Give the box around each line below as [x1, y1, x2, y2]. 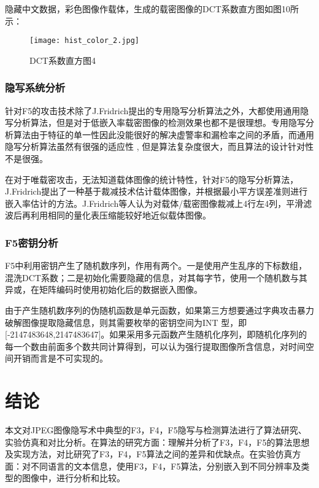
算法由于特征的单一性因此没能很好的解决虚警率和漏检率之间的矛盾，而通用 [13, 128, 314, 141]
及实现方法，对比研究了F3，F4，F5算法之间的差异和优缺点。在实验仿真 [5, 447, 293, 460]
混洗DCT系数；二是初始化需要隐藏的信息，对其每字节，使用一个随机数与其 [5, 271, 307, 284]
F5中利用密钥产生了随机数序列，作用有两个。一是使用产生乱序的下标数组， [5, 259, 307, 272]
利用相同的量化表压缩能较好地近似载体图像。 [30, 209, 211, 222]
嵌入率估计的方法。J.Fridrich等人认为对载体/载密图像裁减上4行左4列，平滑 [5, 196, 304, 209]
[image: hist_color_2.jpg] [29, 36, 139, 45]
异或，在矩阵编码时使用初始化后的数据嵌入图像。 [5, 283, 202, 296]
